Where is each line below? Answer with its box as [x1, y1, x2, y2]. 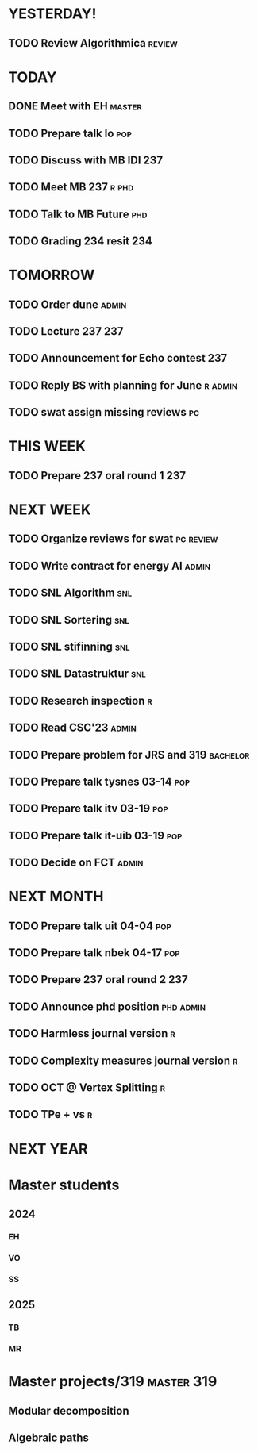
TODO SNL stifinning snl [8, 640, 130, 653]
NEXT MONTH [8, 888, 104, 905]
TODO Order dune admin [8, 298, 127, 311]
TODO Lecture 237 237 [8, 325, 124, 338]
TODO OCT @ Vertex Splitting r [8, 1081, 165, 1095]
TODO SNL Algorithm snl [8, 586, 133, 600]
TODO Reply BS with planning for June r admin [8, 378, 238, 392]
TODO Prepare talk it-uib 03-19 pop [8, 828, 183, 842]
